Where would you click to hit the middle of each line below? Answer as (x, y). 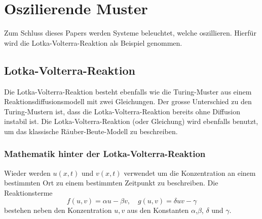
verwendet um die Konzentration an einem (190, 173)
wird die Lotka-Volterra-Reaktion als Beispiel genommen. (93, 42)
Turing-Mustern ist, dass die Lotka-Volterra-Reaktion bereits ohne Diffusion (122, 111)
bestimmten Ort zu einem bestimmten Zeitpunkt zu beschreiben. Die (111, 183)
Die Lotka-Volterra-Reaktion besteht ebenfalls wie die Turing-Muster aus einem (128, 91)
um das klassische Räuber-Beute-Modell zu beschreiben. (91, 131)
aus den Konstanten (158, 210)
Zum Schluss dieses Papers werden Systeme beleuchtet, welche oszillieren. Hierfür (130, 33)
